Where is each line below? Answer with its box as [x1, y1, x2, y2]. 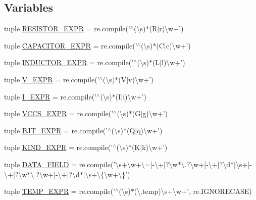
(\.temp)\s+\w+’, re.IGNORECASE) [134, 186, 252, 196]
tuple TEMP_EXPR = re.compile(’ [4, 186, 115, 196]
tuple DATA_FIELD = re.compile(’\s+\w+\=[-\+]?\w [4, 159, 178, 169]
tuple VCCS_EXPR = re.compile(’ [4, 108, 114, 119]
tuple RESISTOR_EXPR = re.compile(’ [4, 23, 130, 34]
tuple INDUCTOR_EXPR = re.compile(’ [4, 57, 134, 68]
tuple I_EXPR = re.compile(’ [4, 91, 97, 102]
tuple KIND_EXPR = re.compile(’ [4, 142, 113, 153]
